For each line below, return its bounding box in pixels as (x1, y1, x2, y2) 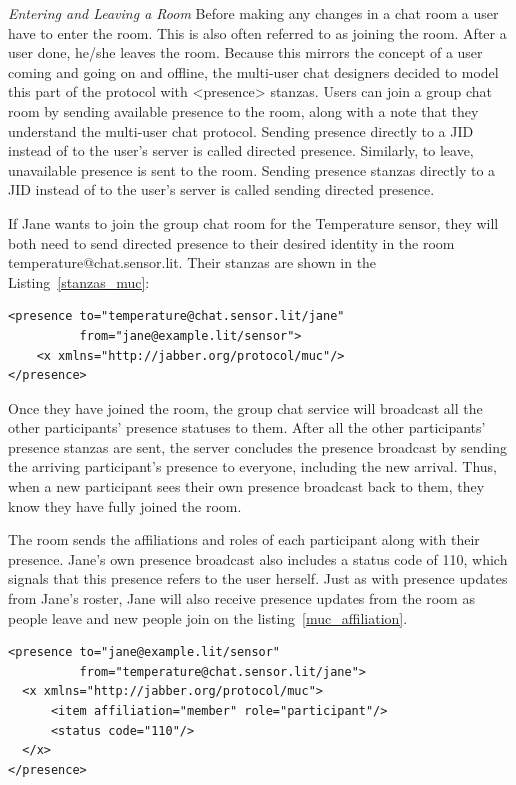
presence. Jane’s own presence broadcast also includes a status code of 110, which (8, 548, 508, 569)
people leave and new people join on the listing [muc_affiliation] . (8, 607, 408, 628)
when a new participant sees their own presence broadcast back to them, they (8, 476, 485, 497)
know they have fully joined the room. (8, 495, 242, 516)
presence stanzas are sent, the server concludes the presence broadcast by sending (8, 436, 508, 457)
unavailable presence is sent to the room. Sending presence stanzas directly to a (8, 159, 496, 180)
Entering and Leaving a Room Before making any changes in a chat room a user (8, 3, 499, 23)
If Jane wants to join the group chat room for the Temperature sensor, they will (8, 212, 499, 233)
